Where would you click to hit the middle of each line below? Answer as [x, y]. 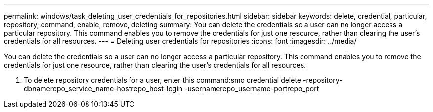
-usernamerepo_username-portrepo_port [252, 89]
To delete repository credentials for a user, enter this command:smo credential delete [163, 80]
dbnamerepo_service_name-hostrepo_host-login [103, 89]
